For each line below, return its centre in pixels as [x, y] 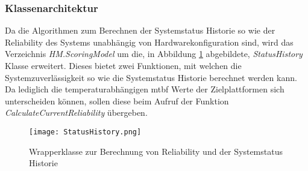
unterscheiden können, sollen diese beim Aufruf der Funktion [117, 100]
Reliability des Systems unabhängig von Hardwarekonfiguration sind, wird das [149, 42]
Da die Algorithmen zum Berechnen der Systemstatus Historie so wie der [140, 30]
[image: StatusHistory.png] [85, 132]
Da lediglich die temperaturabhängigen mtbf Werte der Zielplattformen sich [145, 89]
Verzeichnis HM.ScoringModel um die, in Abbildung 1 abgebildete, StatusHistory [154, 54]
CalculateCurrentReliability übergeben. [76, 112]
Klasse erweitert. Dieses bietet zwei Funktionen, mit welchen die [123, 65]
